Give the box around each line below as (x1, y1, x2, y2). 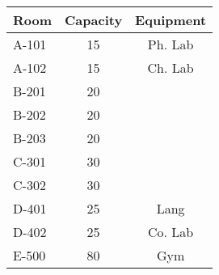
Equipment (135, 11, 207, 29)
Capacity (65, 11, 123, 29)
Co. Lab (147, 222, 194, 241)
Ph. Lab (147, 35, 194, 53)
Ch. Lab (147, 58, 194, 77)
